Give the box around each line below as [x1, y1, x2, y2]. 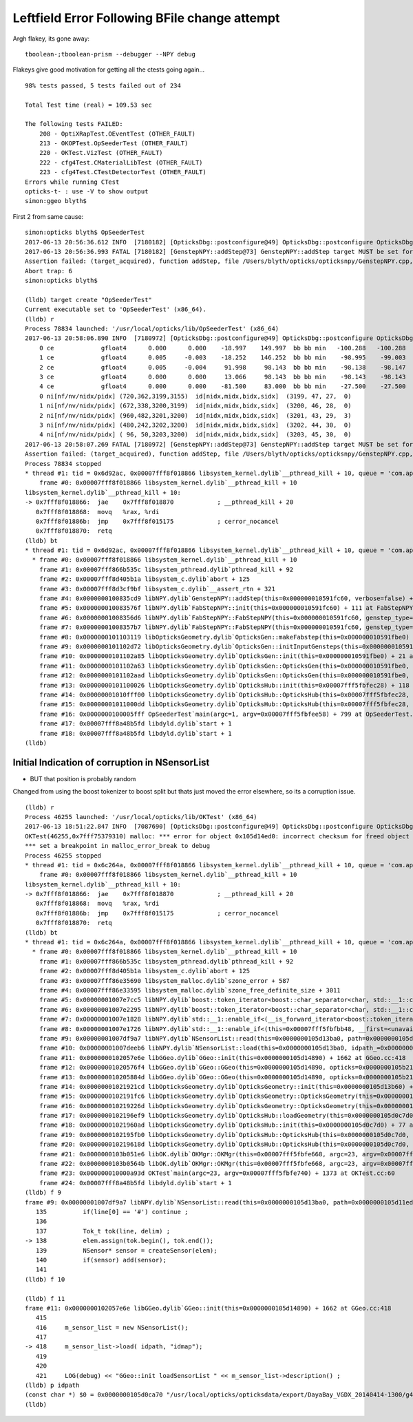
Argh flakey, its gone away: [12, 34, 89, 43]
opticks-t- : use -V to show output [25, 188, 149, 195]
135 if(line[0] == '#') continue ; [35, 1208, 189, 1216]
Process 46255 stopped [25, 851, 102, 860]
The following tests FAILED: [25, 120, 123, 128]
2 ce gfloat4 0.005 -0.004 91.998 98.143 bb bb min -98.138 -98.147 [39, 363, 406, 371]
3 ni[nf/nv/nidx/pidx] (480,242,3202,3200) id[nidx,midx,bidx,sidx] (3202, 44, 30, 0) [39, 421, 352, 429]
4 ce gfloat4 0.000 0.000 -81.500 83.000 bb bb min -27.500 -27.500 [39, 383, 406, 390]
